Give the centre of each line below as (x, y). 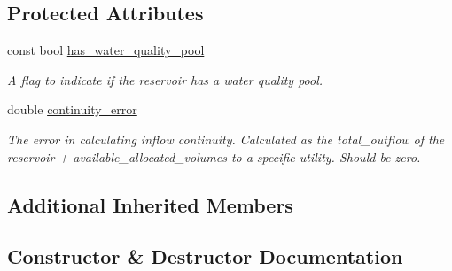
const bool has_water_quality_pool (106, 50)
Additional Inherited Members (150, 204)
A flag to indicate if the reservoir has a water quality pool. (165, 79)
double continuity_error (72, 109)
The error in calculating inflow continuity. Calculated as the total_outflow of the (226, 139)
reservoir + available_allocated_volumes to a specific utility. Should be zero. (214, 156)
